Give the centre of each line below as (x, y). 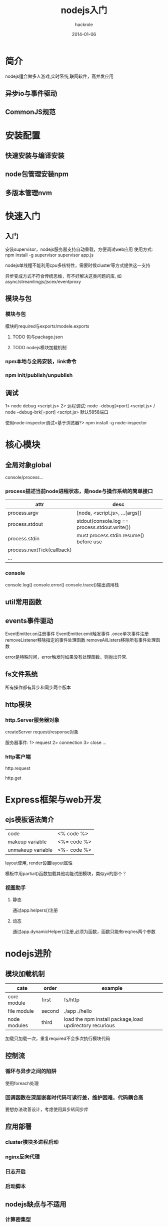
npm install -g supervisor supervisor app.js (49, 255)
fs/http (72, 1000)
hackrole (84, 24)
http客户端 (18, 757)
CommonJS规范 (30, 112)
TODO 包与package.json (38, 337)
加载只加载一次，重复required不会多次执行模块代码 (58, 1038)
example (112, 988)
